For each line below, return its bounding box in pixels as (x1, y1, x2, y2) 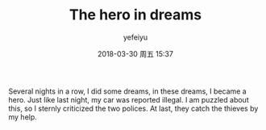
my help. (8, 111, 38, 122)
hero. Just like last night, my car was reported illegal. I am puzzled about (8, 94, 249, 104)
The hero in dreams (69, 6, 202, 24)
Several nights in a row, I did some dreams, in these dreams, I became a (8, 86, 247, 96)
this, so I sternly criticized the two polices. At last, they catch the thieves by (8, 103, 259, 113)
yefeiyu (123, 32, 148, 42)
